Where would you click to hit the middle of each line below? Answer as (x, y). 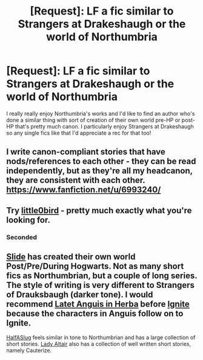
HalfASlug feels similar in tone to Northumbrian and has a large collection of (101, 338)
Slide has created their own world (71, 257)
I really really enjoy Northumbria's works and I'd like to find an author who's (101, 113)
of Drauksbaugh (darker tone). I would (80, 295)
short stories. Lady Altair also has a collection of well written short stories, (99, 344)
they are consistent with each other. (76, 180)
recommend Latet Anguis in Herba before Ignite (98, 304)
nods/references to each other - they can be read (101, 162)
